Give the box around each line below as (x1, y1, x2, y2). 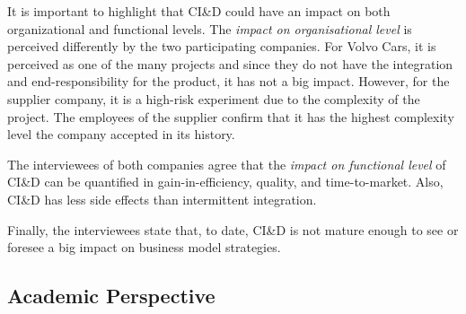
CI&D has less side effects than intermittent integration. (7, 189, 317, 208)
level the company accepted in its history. (7, 125, 235, 144)
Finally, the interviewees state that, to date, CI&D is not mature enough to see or (7, 220, 459, 239)
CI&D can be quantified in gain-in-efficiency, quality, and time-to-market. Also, (7, 172, 444, 191)
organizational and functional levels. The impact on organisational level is (7, 19, 412, 38)
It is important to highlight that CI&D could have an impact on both (7, 2, 391, 20)
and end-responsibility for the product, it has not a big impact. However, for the (7, 72, 450, 91)
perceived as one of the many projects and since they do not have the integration (7, 54, 453, 73)
